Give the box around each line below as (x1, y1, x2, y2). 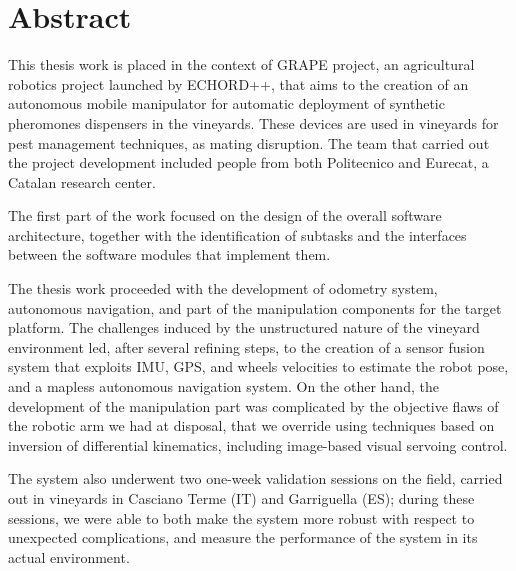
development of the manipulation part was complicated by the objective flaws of (8, 395, 499, 416)
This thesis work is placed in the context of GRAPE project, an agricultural (8, 54, 475, 75)
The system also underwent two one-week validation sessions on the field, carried (8, 468, 503, 489)
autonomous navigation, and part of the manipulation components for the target (8, 297, 502, 318)
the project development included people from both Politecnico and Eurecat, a (8, 152, 489, 173)
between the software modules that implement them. (8, 244, 331, 265)
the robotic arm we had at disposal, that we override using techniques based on (8, 415, 495, 436)
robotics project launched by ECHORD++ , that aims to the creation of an (8, 73, 469, 94)
